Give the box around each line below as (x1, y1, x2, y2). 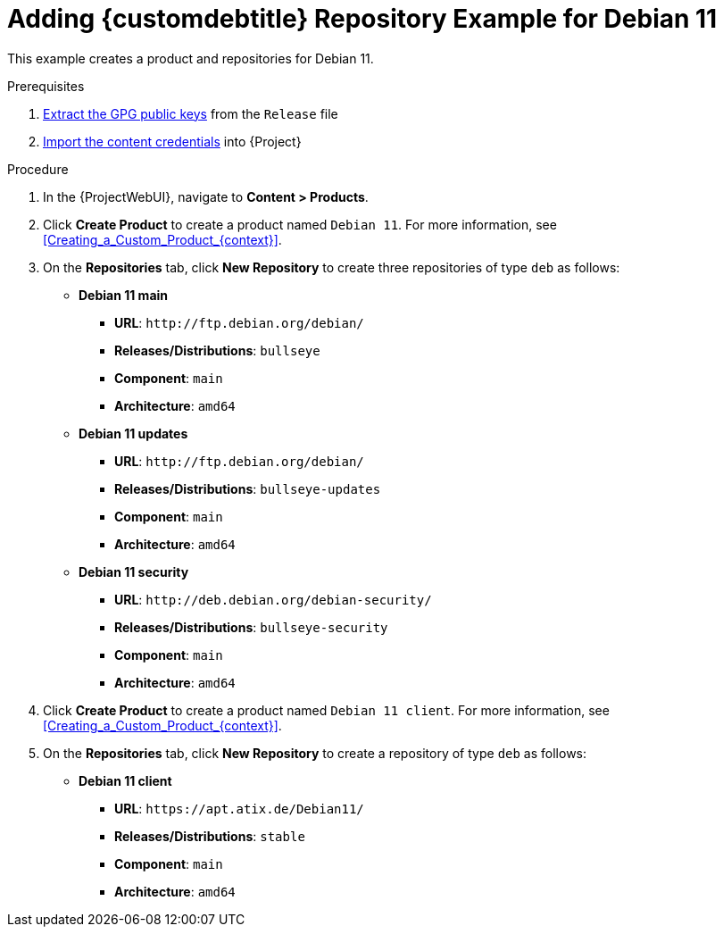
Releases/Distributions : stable (114, 828, 305, 844)
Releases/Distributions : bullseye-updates (114, 480, 381, 496)
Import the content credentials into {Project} (43, 133, 302, 149)
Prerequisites (7, 78, 85, 94)
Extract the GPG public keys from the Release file (43, 105, 338, 121)
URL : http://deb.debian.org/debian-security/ (114, 591, 432, 607)
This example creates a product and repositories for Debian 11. (7, 50, 374, 66)
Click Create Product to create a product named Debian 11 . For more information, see (43, 216, 557, 232)
